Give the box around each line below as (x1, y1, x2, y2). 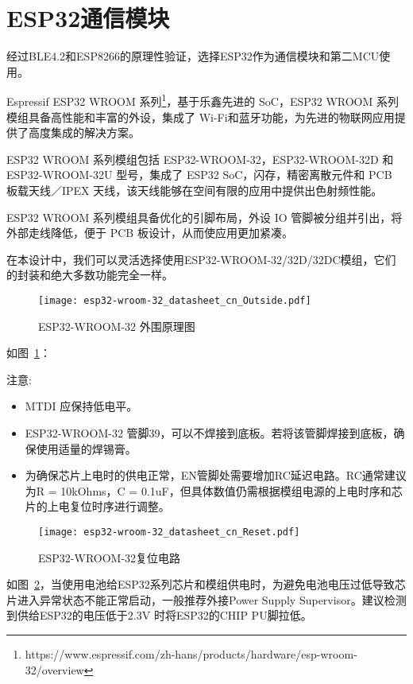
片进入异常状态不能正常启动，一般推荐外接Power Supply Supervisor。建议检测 (6, 591, 407, 608)
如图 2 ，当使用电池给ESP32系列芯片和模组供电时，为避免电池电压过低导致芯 (6, 576, 406, 593)
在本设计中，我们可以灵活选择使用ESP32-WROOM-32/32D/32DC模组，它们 (6, 251, 396, 267)
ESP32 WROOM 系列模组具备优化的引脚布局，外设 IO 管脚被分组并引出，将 (6, 208, 403, 225)
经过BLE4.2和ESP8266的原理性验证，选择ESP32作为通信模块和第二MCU (6, 48, 380, 64)
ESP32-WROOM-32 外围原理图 (38, 317, 195, 334)
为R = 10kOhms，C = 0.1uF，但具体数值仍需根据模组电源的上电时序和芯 (25, 482, 403, 499)
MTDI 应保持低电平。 (25, 398, 138, 414)
